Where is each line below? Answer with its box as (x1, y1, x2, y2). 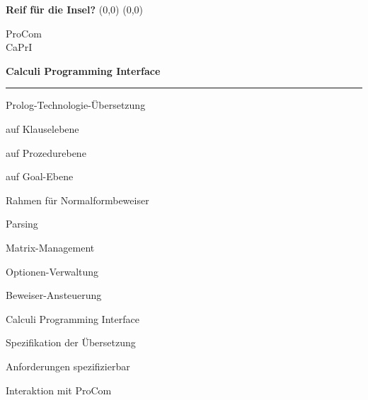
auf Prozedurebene (6, 145, 86, 160)
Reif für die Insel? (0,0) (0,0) (6, 2, 143, 16)
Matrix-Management (6, 240, 95, 254)
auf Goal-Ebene (6, 169, 74, 184)
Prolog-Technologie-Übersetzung (6, 98, 146, 112)
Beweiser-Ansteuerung (6, 288, 102, 302)
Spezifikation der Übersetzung (6, 335, 136, 350)
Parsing (6, 216, 38, 231)
